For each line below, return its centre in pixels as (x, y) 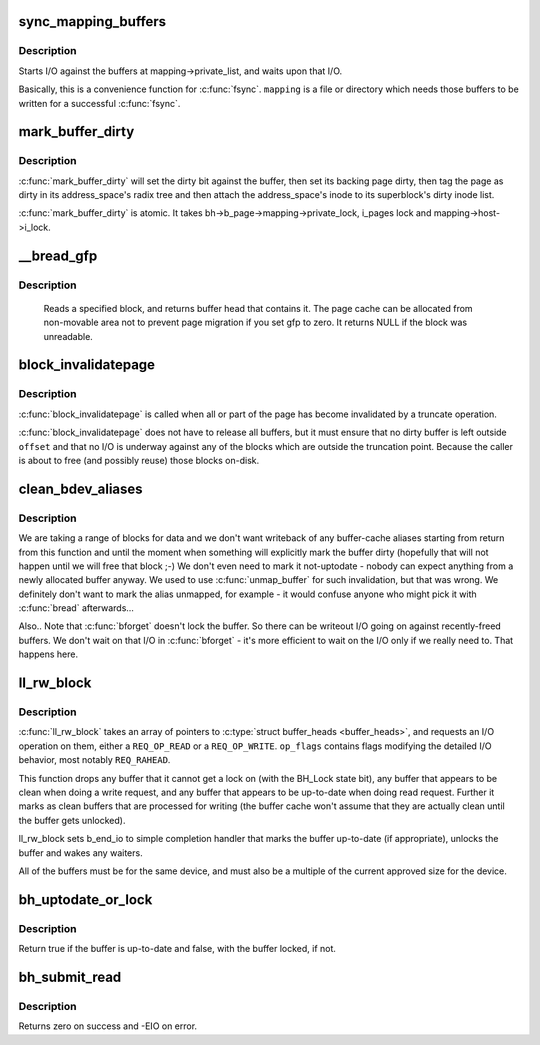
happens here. (48, 654)
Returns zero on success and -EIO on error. (108, 1026)
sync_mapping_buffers (92, 21)
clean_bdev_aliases (81, 488)
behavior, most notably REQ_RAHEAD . (94, 760)
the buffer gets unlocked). (72, 820)
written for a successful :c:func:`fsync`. (99, 103)
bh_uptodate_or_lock (85, 899)
